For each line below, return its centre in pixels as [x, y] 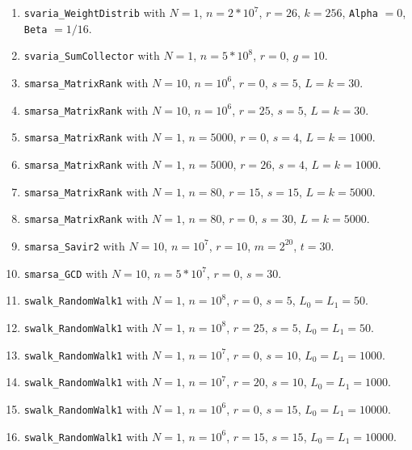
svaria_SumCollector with [92, 55]
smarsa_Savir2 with [74, 245]
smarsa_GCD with [66, 273]
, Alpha [360, 12]
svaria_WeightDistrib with [95, 12]
